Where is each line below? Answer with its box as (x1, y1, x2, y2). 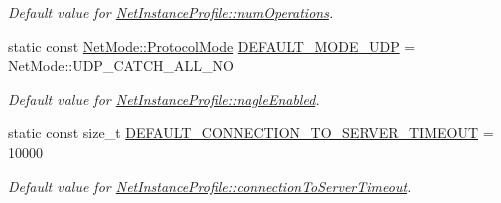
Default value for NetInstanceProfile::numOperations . (8, 2, 334, 22)
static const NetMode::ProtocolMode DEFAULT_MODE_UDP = (8, 35, 416, 56)
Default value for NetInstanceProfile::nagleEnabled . (8, 88, 320, 109)
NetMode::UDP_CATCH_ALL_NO (8, 55, 234, 76)
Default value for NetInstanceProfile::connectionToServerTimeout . (8, 175, 412, 196)
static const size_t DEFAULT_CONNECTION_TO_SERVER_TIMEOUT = (8, 122, 494, 143)
